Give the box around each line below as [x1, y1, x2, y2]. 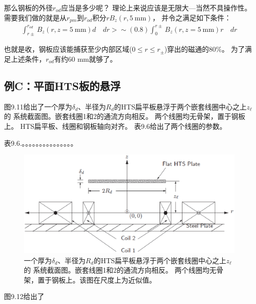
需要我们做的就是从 [4, 12, 67, 22]
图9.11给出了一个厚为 [4, 101, 72, 111]
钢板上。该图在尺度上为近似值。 [51, 274, 156, 285]
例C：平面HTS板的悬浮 [4, 78, 121, 93]
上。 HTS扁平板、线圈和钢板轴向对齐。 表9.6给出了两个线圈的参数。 [4, 120, 227, 131]
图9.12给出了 [4, 291, 44, 302]
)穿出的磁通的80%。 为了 [164, 44, 245, 54]
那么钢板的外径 [4, 2, 53, 12]
